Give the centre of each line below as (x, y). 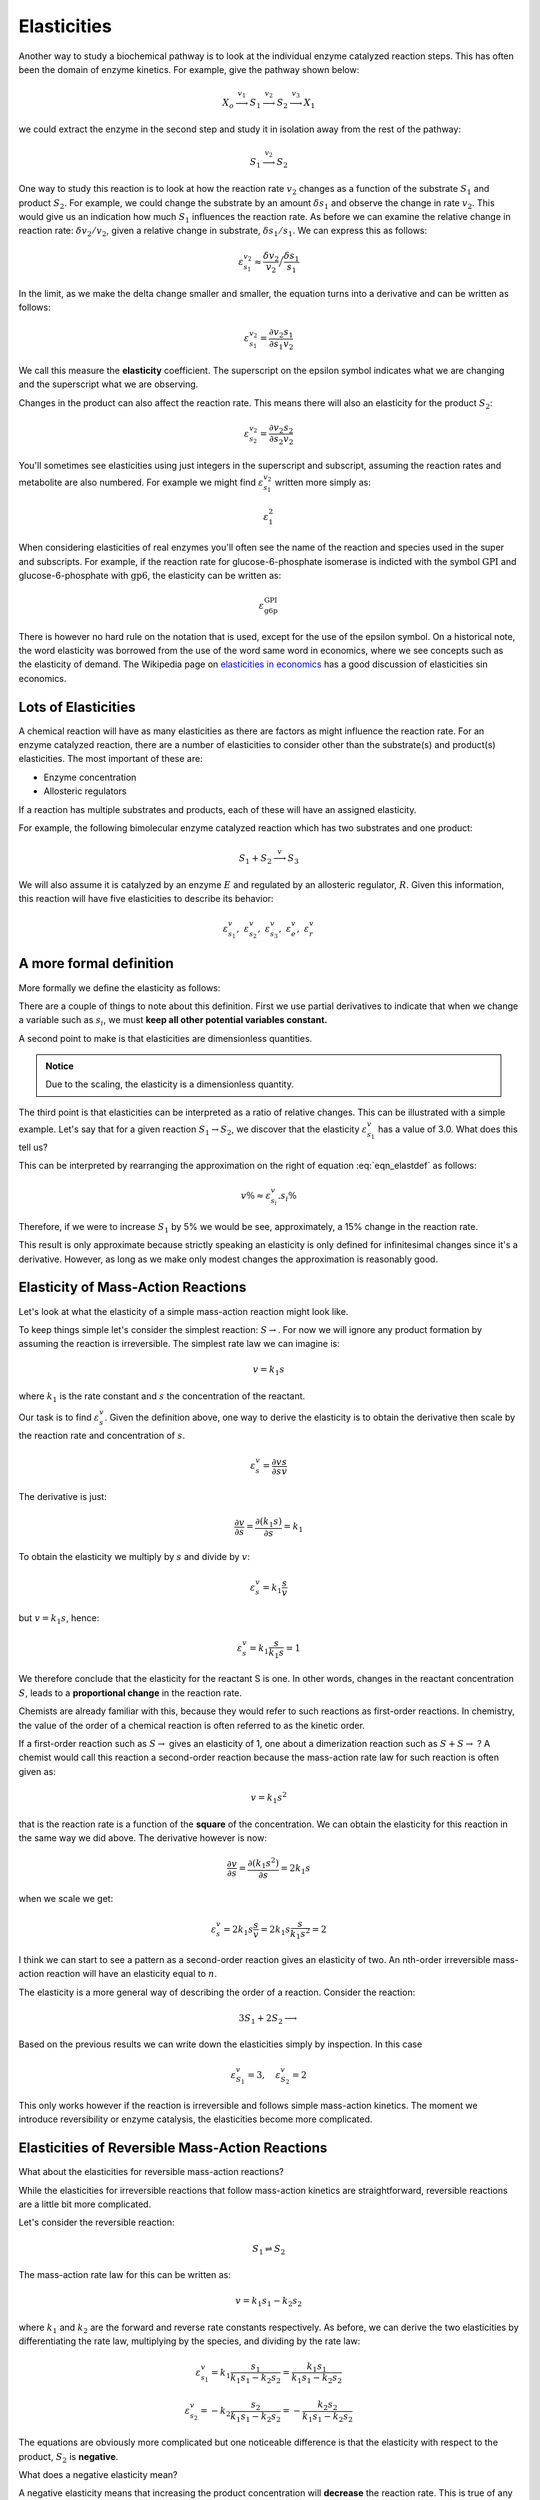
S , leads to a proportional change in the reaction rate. (130, 1692)
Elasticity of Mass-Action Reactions (132, 1287)
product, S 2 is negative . (68, 2457)
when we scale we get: (66, 1899)
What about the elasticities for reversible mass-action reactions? (151, 2172)
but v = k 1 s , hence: (59, 1618)
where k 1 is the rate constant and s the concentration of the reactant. (162, 1397)
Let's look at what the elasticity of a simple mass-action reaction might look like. (183, 1311)
